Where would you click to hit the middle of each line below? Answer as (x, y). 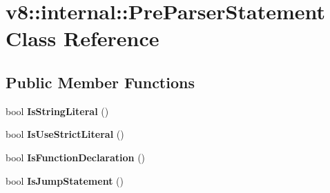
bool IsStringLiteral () (57, 111)
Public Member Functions (100, 82)
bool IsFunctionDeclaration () (76, 157)
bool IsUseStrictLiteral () (65, 134)
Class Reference (82, 38)
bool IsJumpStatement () (65, 180)
